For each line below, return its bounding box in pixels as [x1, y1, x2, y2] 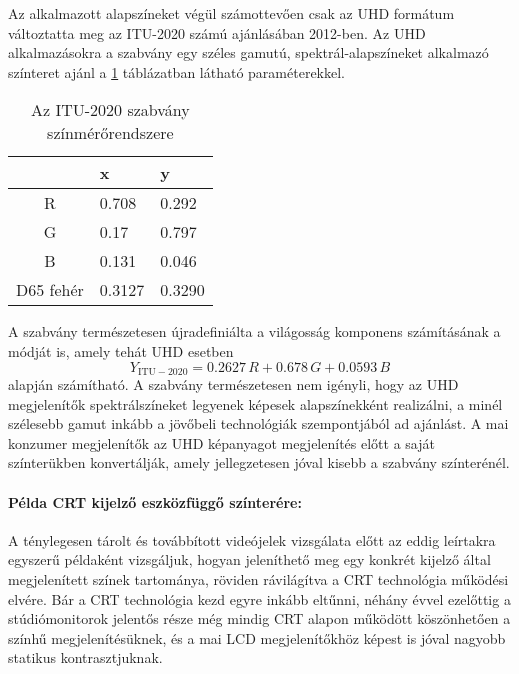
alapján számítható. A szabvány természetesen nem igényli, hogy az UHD [8, 374, 459, 395]
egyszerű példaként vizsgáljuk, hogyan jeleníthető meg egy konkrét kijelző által [8, 549, 491, 570]
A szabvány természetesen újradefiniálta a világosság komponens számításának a [8, 321, 501, 342]
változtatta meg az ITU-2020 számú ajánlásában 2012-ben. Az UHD [8, 22, 426, 43]
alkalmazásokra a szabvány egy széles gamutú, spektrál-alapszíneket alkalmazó [8, 42, 489, 63]
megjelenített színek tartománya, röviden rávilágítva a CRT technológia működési [8, 568, 509, 589]
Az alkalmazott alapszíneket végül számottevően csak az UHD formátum [8, 3, 455, 23]
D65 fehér [16, 278, 84, 302]
